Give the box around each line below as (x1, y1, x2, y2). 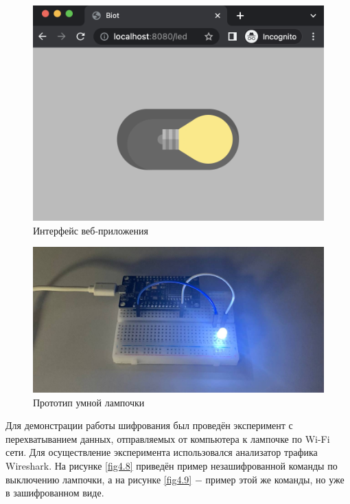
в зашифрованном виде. (5, 485, 104, 500)
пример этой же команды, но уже (205, 472, 345, 486)
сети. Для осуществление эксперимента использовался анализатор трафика (5, 445, 318, 459)
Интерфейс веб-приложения (33, 223, 148, 237)
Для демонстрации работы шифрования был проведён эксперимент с (5, 418, 293, 432)
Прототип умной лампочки (33, 395, 145, 409)
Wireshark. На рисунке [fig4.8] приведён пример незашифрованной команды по (5, 458, 338, 472)
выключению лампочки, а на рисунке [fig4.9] (5, 472, 192, 486)
